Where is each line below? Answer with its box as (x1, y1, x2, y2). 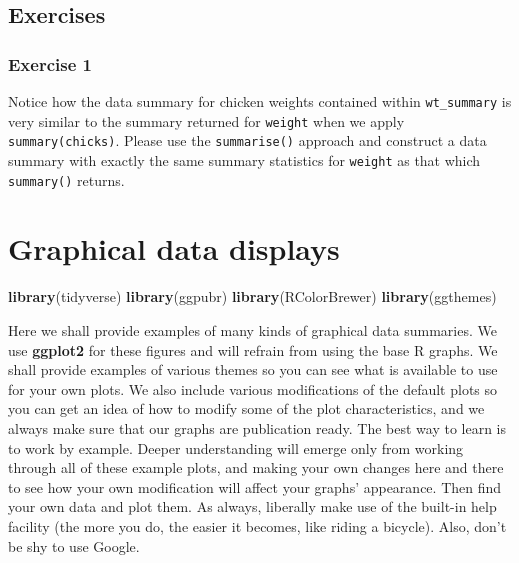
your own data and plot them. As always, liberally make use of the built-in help (8, 496, 497, 517)
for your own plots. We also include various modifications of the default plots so (8, 378, 498, 399)
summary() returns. (8, 169, 125, 190)
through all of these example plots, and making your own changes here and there (8, 457, 504, 478)
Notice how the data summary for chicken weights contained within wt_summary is (8, 91, 512, 111)
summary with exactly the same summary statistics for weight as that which (8, 149, 481, 170)
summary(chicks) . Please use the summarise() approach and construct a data (8, 130, 487, 151)
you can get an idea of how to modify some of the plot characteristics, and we (8, 398, 485, 419)
